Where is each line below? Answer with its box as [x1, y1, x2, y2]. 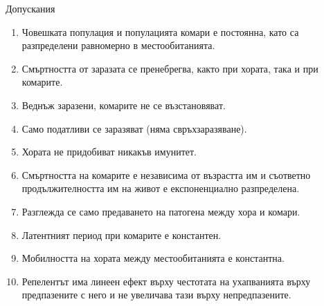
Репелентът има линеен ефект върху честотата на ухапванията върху [21, 274, 311, 288]
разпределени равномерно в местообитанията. [21, 38, 215, 52]
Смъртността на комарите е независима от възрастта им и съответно [21, 167, 311, 182]
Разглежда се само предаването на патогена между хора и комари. [21, 204, 300, 218]
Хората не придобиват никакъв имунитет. [21, 144, 197, 159]
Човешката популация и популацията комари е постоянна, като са [21, 24, 299, 39]
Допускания [6, 1, 55, 15]
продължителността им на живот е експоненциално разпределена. [21, 181, 300, 195]
